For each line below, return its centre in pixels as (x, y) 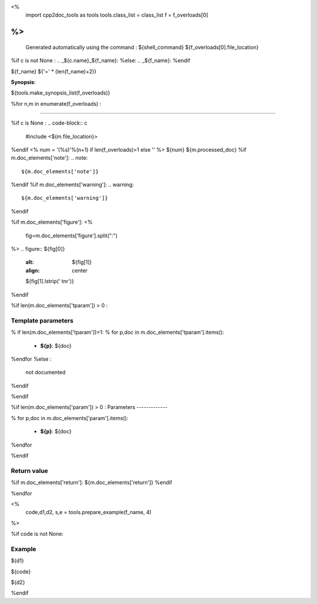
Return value (29, 471)
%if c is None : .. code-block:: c (49, 123)
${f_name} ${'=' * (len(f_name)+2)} (54, 71)
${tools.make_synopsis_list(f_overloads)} (60, 93)
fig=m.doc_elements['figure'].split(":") (71, 236)
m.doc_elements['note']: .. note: (49, 158)
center (80, 270)
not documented (45, 373)
